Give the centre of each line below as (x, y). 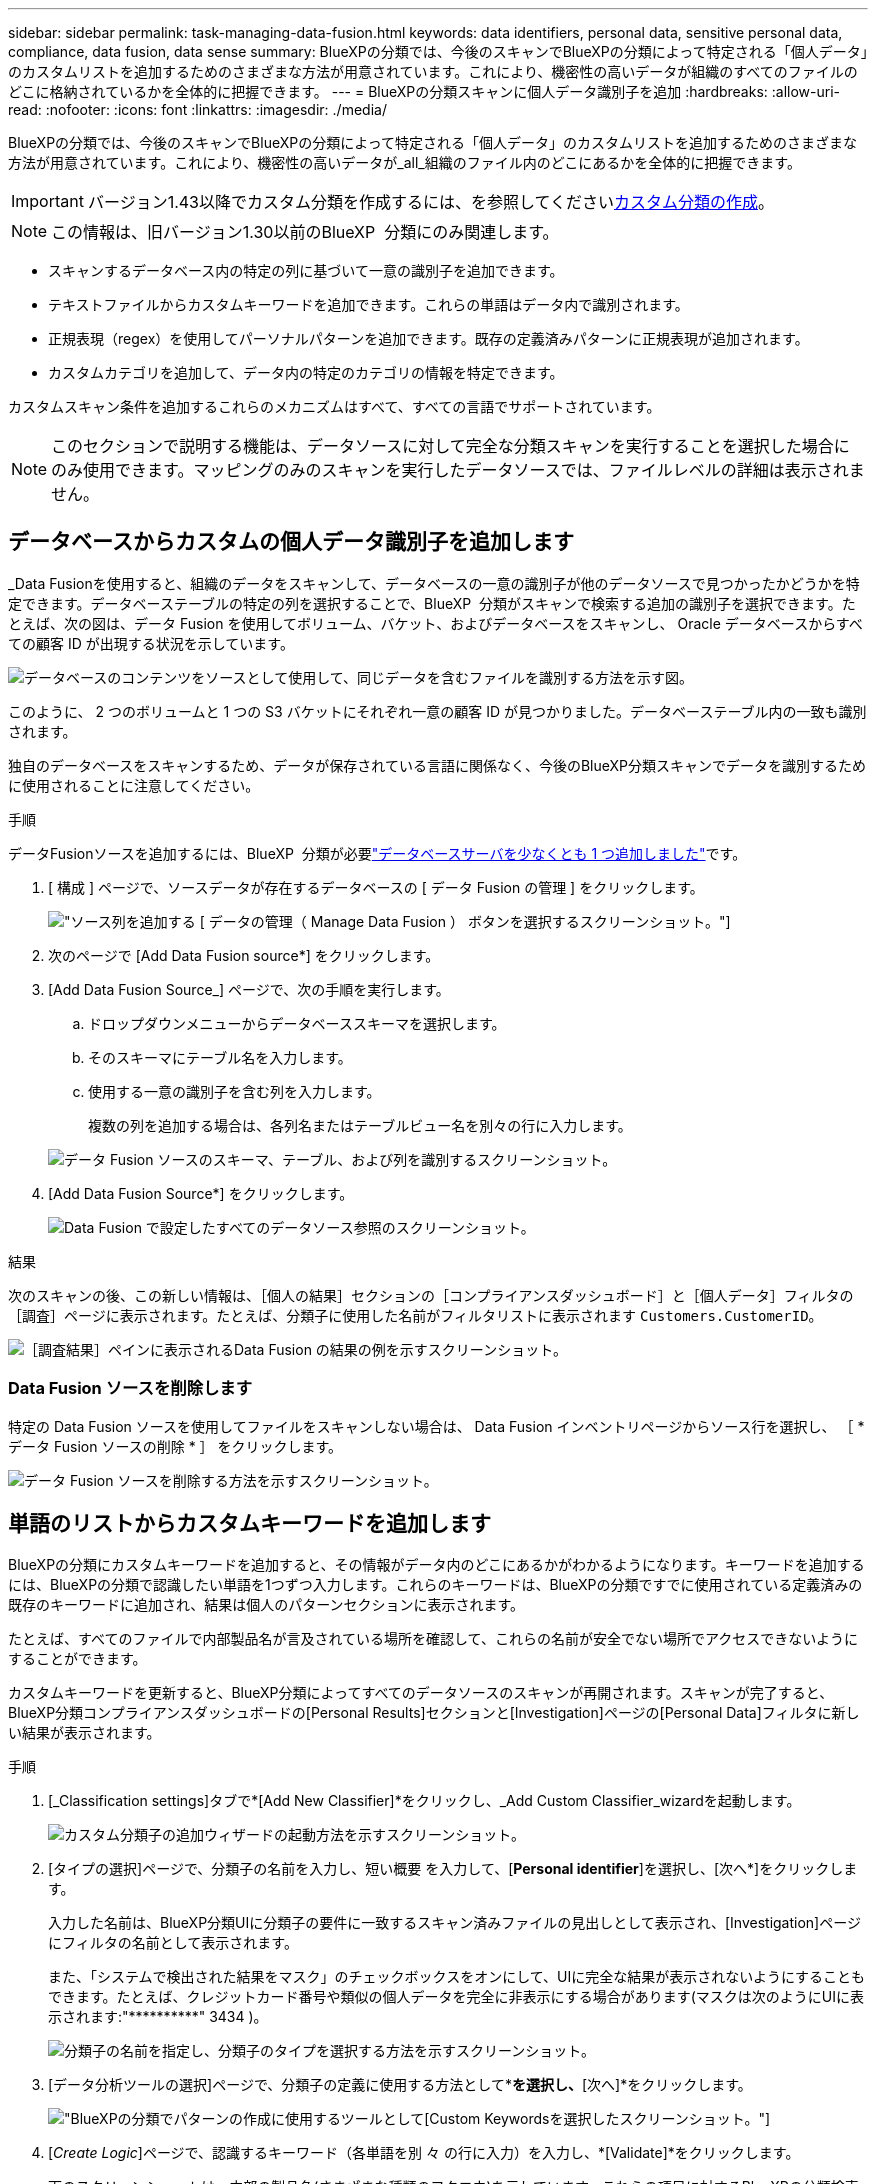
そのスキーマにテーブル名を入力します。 (220, 1057)
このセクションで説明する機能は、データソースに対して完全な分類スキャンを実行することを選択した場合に (450, 446)
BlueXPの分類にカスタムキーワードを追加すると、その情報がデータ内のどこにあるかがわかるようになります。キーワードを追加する (436, 1565)
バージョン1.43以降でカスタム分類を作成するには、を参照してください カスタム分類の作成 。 (431, 202)
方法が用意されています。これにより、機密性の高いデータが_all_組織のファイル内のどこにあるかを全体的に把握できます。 (404, 162)
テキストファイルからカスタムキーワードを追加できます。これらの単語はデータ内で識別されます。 (368, 304)
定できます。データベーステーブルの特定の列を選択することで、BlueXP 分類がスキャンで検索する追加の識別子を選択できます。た (432, 603)
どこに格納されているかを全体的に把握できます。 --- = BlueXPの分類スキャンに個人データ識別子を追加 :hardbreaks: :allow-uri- (424, 91)
